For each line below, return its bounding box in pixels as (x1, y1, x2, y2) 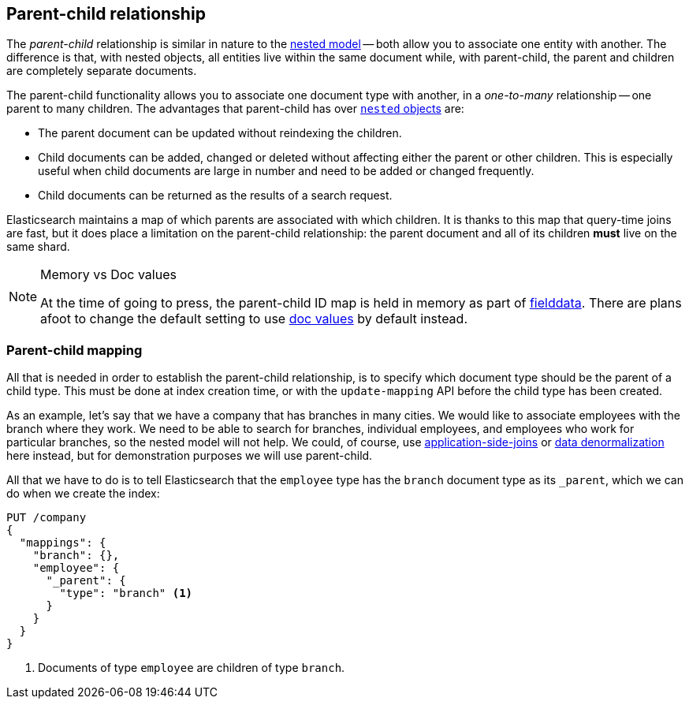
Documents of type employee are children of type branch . (38, 661, 345, 675)
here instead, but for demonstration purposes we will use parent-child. (6, 449, 373, 463)
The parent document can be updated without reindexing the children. (38, 126, 402, 140)
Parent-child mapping (6, 341, 143, 358)
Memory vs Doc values (40, 267, 177, 283)
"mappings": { (19, 536, 106, 550)
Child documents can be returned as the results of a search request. (38, 188, 393, 203)
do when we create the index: (6, 487, 160, 501)
